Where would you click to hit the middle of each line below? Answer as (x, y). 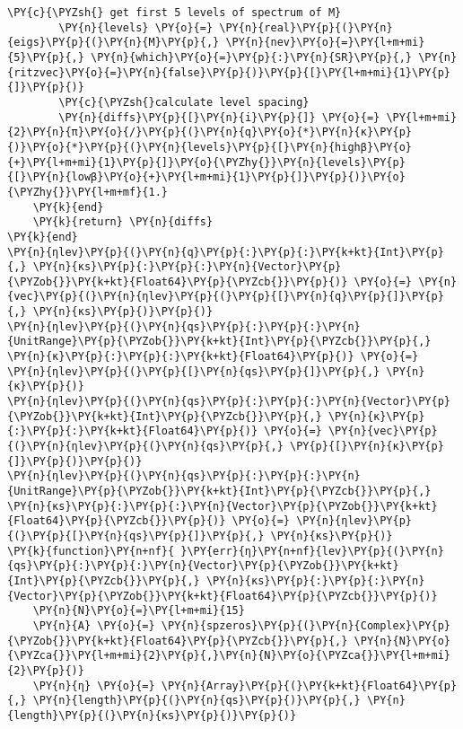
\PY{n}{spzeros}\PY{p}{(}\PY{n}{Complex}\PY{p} (306, 625)
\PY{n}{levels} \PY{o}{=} (136, 27)
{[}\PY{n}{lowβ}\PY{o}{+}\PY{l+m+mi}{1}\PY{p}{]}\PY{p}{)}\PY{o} (206, 177)
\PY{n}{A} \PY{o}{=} (94, 625)
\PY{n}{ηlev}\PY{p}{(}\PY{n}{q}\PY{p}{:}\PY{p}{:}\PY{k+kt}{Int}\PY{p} (226, 252)
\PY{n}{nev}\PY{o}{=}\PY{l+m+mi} (325, 43)
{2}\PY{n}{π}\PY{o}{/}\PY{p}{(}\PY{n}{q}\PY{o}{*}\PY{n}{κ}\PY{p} (210, 132)
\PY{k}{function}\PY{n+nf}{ (91, 551)
